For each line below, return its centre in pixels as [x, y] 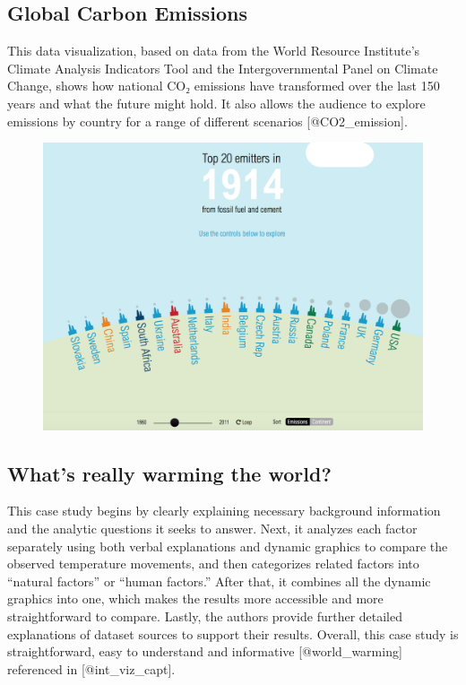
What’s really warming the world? [169, 473]
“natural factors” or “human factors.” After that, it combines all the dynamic [219, 581]
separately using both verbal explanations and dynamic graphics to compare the [228, 546]
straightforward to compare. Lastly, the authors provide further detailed [205, 616]
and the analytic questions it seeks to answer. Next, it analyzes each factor [212, 529]
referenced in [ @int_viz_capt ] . [91, 668]
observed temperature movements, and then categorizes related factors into [213, 564]
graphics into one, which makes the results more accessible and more [195, 598]
